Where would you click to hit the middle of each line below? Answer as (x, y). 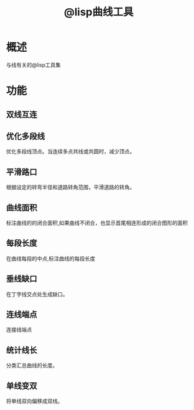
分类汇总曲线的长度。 (32, 365)
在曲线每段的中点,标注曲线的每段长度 (51, 258)
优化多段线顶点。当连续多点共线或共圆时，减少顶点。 (71, 151)
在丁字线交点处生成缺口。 (37, 294)
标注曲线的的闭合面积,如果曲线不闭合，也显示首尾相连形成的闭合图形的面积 (97, 223)
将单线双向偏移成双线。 (34, 401)
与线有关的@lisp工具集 (34, 65)
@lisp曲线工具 (99, 12)
